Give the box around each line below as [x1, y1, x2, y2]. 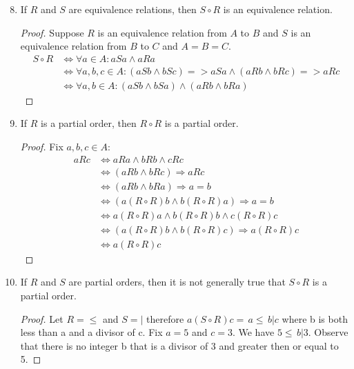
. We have [232, 325, 275, 339]
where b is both [282, 311, 348, 326]
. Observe [308, 325, 348, 339]
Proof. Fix [20, 139, 63, 154]
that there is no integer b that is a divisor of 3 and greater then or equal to [20, 338, 339, 352]
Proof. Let [20, 311, 63, 326]
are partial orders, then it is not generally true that [68, 275, 286, 289]
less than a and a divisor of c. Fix [20, 325, 163, 339]
